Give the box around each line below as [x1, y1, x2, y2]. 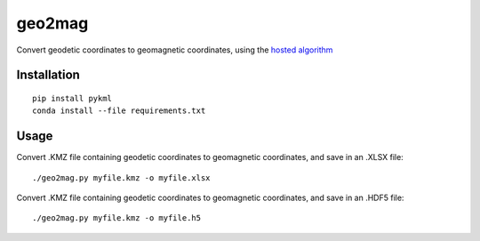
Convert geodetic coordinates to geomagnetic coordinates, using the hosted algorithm [16, 44, 333, 55]
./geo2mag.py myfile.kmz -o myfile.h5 [32, 213, 202, 223]
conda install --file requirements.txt [32, 106, 206, 116]
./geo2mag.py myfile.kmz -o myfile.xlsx [32, 173, 211, 182]
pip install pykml [32, 93, 113, 103]
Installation [16, 68, 80, 83]
